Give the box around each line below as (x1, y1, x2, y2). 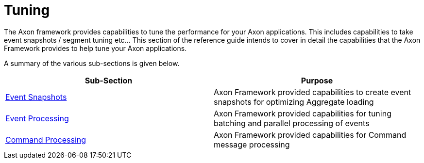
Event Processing (5, 113, 69, 123)
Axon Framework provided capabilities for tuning (214, 108, 391, 118)
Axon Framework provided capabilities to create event (214, 87, 411, 97)
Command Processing (5, 134, 86, 145)
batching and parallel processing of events (214, 118, 370, 128)
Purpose (301, 75, 333, 85)
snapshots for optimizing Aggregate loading (214, 97, 374, 107)
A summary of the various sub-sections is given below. (4, 59, 180, 67)
